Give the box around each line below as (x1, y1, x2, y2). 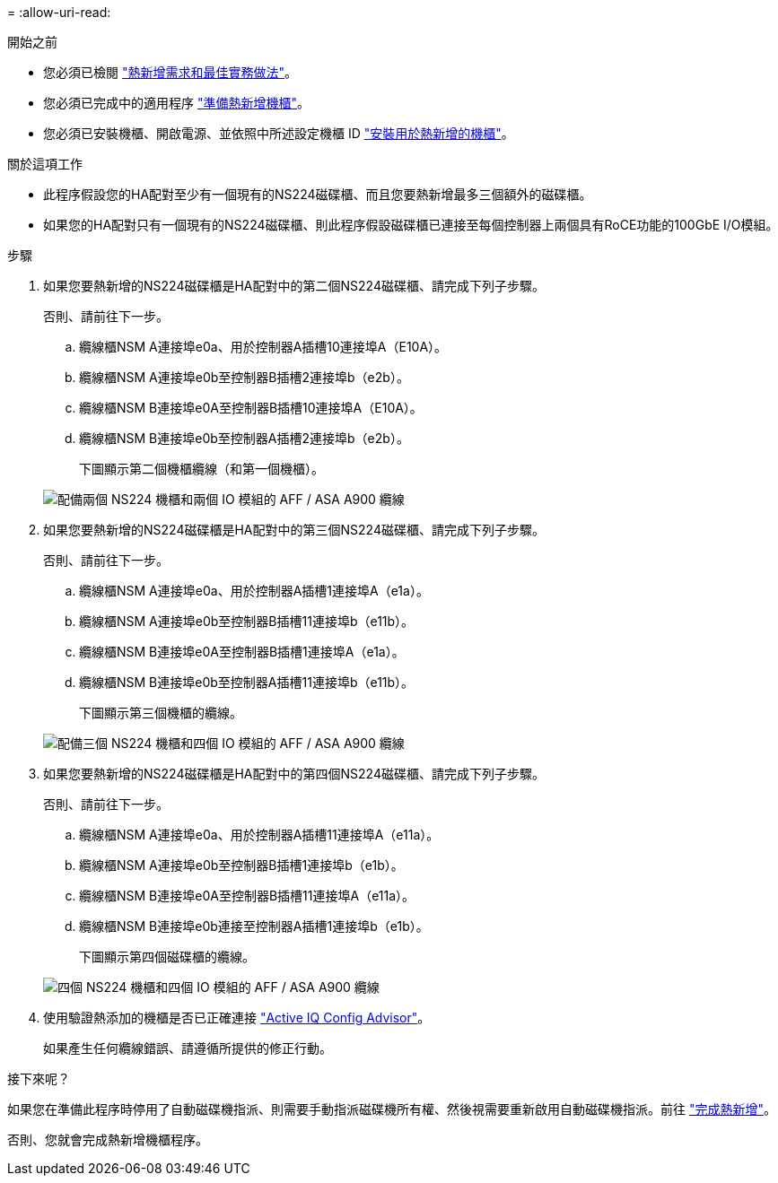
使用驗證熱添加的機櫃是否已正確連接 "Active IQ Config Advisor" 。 (43, 1010, 431, 1025)
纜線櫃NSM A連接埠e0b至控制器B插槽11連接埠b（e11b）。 (79, 613, 415, 629)
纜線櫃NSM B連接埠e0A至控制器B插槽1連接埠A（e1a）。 (79, 644, 405, 659)
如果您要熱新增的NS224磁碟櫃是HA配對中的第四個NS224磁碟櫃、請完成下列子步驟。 (43, 766, 545, 781)
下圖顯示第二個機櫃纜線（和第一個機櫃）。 (79, 461, 324, 476)
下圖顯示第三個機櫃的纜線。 (79, 705, 242, 720)
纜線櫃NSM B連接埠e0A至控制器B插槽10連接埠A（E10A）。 (79, 400, 423, 415)
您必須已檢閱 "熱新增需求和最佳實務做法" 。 (43, 65, 297, 80)
